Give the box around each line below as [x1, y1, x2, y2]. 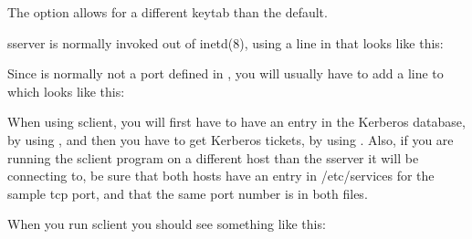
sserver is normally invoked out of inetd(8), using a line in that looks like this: [7, 33, 444, 52]
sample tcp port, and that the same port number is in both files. [7, 183, 368, 203]
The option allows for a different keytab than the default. [7, 3, 328, 21]
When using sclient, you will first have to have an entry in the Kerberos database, [7, 112, 466, 131]
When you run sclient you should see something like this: [7, 214, 326, 234]
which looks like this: [7, 81, 125, 100]
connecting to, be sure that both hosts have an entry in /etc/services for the [7, 166, 435, 185]
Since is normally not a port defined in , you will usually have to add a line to [7, 64, 444, 83]
